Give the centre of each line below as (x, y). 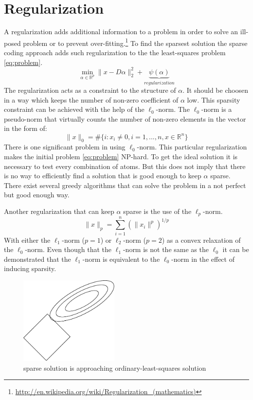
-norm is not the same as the (166, 249)
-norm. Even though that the (68, 249)
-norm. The (173, 109)
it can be (236, 249)
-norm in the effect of (203, 259)
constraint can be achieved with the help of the (74, 109)
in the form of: (26, 128)
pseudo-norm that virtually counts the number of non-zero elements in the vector (125, 118)
